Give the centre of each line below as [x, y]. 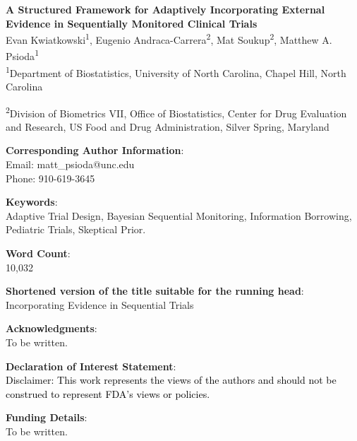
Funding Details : [47, 417]
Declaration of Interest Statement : [91, 366]
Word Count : [38, 253]
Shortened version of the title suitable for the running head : [155, 291]
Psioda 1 [22, 55]
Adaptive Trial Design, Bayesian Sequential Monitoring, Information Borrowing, [179, 215]
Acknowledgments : [52, 328]
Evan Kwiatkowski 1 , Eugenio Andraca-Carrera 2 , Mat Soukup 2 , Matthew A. [169, 39]
